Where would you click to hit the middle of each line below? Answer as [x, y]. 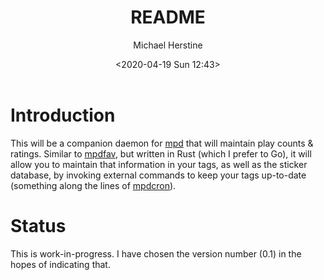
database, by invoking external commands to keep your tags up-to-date [158, 175]
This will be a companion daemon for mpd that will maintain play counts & [162, 143]
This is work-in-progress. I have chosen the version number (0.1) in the [156, 253]
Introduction [63, 115]
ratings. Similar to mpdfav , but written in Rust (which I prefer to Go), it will [161, 153]
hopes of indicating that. [60, 264]
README [168, 17]
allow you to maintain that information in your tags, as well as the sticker [159, 164]
